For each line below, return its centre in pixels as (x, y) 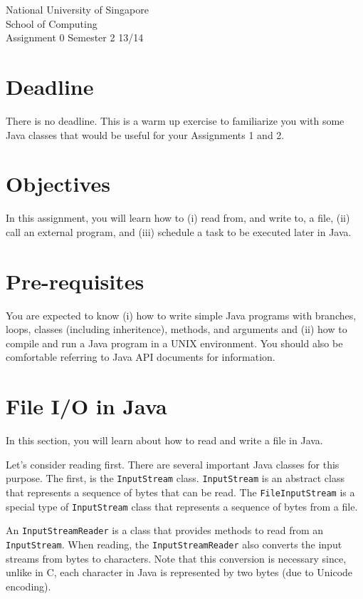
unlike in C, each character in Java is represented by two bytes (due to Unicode (179, 572)
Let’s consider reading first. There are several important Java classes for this (173, 464)
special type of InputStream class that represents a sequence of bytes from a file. (182, 506)
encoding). (28, 586)
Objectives (58, 184)
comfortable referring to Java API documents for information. (141, 357)
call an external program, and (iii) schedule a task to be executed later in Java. (179, 231)
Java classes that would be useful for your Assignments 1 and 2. (145, 134)
